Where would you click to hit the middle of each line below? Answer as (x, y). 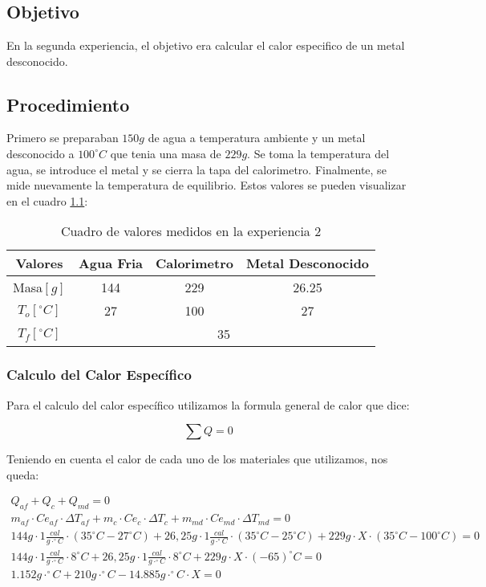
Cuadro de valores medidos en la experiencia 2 (191, 231)
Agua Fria (111, 263)
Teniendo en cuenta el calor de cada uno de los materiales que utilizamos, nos (197, 459)
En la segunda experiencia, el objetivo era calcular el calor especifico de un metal (206, 45)
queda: (23, 474)
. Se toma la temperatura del (318, 153)
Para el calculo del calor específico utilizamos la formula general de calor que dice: (208, 404)
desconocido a (40, 153)
